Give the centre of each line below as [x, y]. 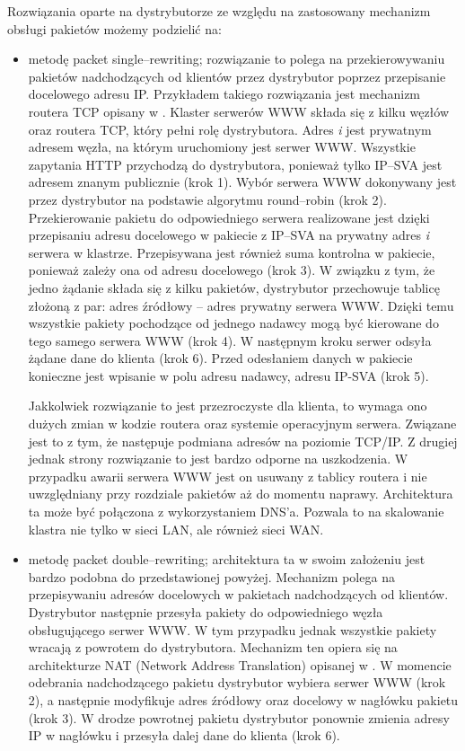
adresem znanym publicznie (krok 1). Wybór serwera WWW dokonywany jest [242, 182]
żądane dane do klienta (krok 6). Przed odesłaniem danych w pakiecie [220, 358]
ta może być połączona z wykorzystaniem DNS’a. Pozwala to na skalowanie [236, 512]
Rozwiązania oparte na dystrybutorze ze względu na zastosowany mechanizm [219, 11]
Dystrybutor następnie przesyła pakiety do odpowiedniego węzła [206, 612]
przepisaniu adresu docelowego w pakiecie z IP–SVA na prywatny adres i [229, 235]
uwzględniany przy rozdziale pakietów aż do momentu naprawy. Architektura [241, 494]
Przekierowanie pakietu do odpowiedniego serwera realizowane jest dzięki [229, 217]
